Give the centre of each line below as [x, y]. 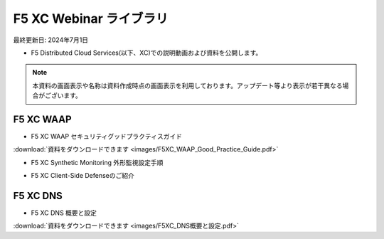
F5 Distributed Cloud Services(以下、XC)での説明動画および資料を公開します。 [146, 53]
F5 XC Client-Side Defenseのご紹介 [82, 176]
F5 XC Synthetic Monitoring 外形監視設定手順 [97, 162]
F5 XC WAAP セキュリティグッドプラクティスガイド [107, 137]
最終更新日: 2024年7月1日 [51, 40]
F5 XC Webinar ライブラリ [91, 18]
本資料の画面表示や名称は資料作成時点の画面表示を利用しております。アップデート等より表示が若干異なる [187, 85]
